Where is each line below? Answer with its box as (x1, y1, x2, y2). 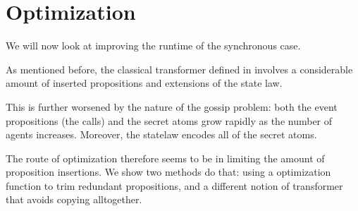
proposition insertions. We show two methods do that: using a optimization (6, 164, 331, 179)
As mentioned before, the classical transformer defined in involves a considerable (6, 61, 353, 76)
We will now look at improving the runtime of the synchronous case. (6, 38, 301, 53)
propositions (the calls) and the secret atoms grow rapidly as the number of (6, 113, 333, 128)
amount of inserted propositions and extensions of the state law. (6, 76, 283, 90)
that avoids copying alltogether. (6, 192, 142, 207)
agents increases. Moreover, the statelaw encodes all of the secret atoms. (6, 127, 317, 142)
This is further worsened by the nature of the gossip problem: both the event (6, 99, 338, 114)
